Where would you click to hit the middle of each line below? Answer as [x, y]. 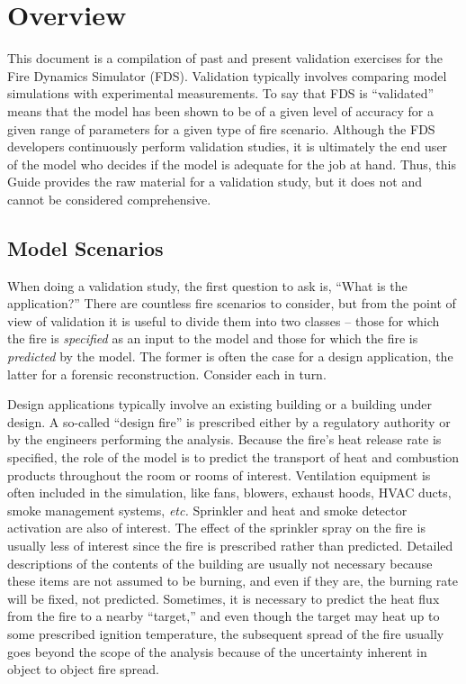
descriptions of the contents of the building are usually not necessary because [220, 563]
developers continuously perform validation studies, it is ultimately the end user [228, 146]
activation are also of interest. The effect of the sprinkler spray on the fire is [216, 528]
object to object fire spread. [83, 669]
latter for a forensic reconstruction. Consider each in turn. [167, 374]
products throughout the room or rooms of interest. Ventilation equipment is [219, 474]
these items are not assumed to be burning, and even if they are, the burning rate [233, 581]
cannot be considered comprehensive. [109, 199]
